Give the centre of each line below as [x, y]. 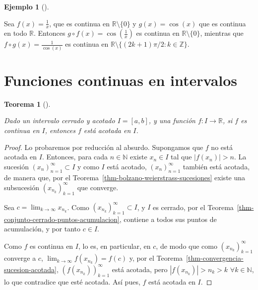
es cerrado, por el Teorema [193, 207]
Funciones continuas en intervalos [121, 80]
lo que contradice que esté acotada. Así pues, [72, 281]
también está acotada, [216, 166]
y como [88, 166]
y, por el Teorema [156, 258]
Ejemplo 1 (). [27, 6]
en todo [16, 33]
